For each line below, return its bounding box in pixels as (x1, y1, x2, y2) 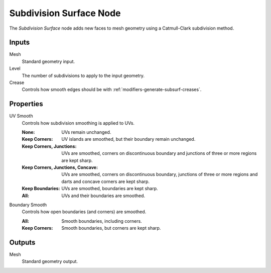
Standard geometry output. (22, 258, 78, 264)
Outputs (9, 238, 36, 246)
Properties (9, 100, 43, 108)
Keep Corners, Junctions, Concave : (22, 164, 98, 170)
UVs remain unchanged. (61, 129, 111, 135)
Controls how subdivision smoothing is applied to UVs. (22, 120, 135, 126)
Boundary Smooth (9, 202, 47, 208)
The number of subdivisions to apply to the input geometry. (22, 72, 145, 78)
